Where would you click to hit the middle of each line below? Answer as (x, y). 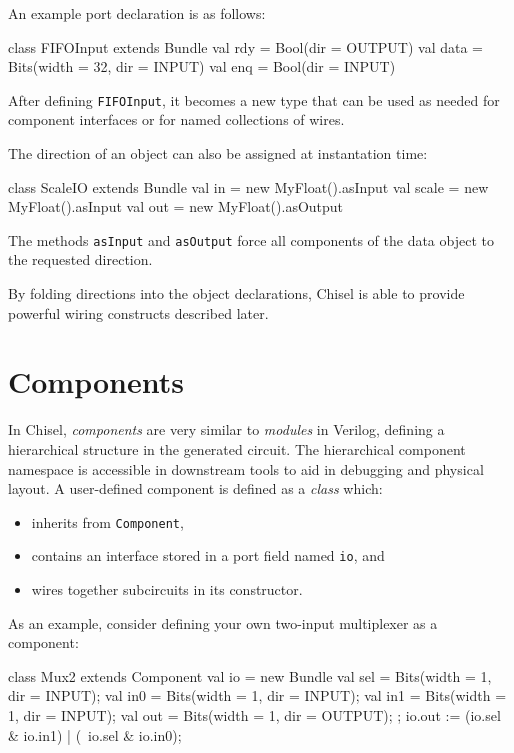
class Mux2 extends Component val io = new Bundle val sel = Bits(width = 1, (250, 675)
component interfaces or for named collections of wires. (176, 119)
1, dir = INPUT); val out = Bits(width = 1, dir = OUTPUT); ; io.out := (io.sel (254, 715)
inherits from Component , (107, 521)
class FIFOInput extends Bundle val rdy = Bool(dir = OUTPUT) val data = (245, 46)
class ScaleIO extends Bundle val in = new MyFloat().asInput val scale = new (248, 186)
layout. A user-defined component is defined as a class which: (195, 488)
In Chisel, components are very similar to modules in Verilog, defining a (226, 429)
